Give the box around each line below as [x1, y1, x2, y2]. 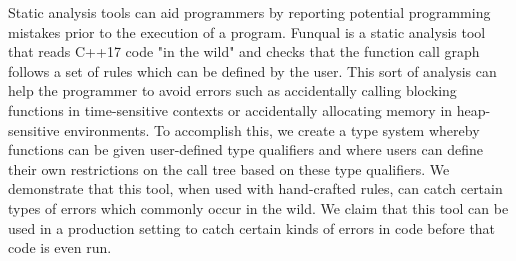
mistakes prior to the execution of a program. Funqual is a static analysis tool [8, 21, 486, 42]
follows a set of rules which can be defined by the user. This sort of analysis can [8, 60, 497, 81]
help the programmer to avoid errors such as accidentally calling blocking [8, 80, 457, 101]
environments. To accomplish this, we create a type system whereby [64, 119, 480, 140]
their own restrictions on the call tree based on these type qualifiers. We [8, 158, 450, 179]
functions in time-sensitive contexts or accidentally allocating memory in [8, 99, 453, 120]
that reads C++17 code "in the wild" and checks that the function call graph [8, 41, 480, 62]
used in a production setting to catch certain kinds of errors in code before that [8, 217, 496, 238]
